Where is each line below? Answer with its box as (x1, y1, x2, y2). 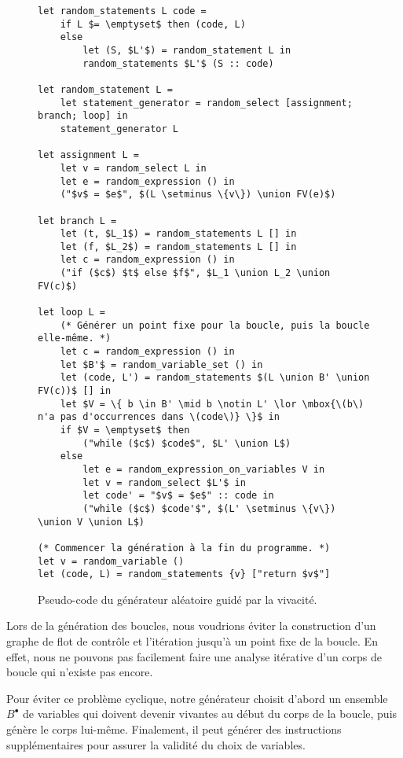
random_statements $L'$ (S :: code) (82, 57, 274, 69)
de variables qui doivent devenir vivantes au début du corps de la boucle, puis (22, 705, 398, 722)
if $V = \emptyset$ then (60, 425, 190, 436)
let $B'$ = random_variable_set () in (60, 359, 263, 370)
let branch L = (38, 215, 117, 226)
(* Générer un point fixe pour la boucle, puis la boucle (60, 319, 370, 331)
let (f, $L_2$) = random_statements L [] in (60, 241, 297, 252)
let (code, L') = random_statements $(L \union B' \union (60, 372, 370, 384)
